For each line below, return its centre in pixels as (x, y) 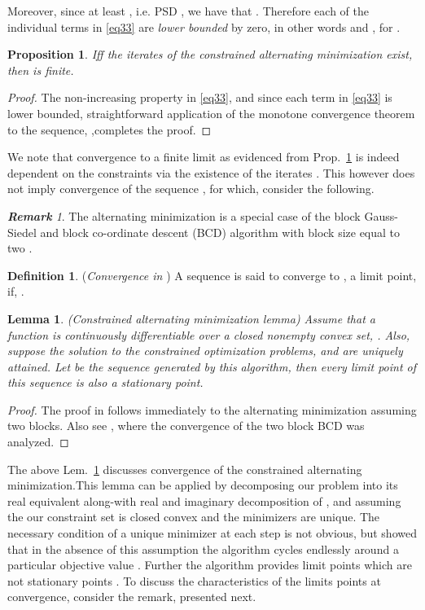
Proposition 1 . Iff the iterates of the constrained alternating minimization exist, (210, 54)
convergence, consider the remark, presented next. (132, 597)
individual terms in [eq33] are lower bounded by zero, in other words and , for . (204, 26)
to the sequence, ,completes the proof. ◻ (110, 129)
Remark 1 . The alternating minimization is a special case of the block (184, 215)
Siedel (22, 232)
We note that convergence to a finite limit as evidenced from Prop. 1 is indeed (204, 157)
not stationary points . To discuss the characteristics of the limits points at (194, 580)
